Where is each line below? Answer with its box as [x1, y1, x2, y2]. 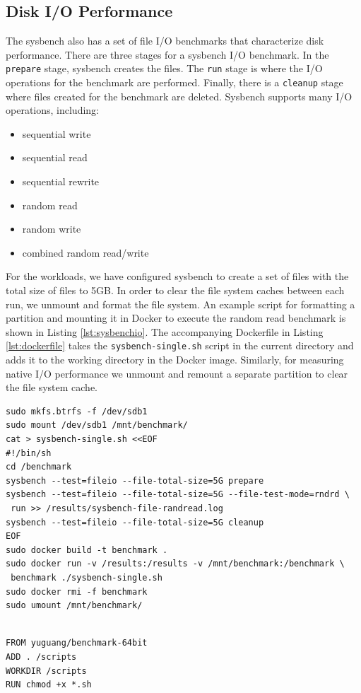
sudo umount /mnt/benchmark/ [6, 600, 143, 611]
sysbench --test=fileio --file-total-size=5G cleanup [6, 517, 264, 528]
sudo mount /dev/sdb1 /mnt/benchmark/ [6, 420, 188, 431]
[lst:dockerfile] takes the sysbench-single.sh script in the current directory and [6, 338, 354, 353]
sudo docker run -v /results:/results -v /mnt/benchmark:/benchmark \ [6, 559, 345, 569]
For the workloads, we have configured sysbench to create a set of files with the [6, 269, 349, 284]
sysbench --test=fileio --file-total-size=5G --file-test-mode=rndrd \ [6, 489, 350, 500]
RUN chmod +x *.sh [6, 680, 92, 690]
